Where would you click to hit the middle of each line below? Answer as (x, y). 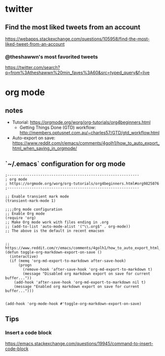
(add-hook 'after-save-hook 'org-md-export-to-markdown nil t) (80, 282)
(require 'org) (21, 218)
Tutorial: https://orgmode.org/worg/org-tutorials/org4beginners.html (81, 122)
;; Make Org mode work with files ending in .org (57, 222)
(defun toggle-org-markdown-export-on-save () (54, 253)
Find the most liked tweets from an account (73, 27)
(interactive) (24, 257)
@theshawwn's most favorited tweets (52, 56)
